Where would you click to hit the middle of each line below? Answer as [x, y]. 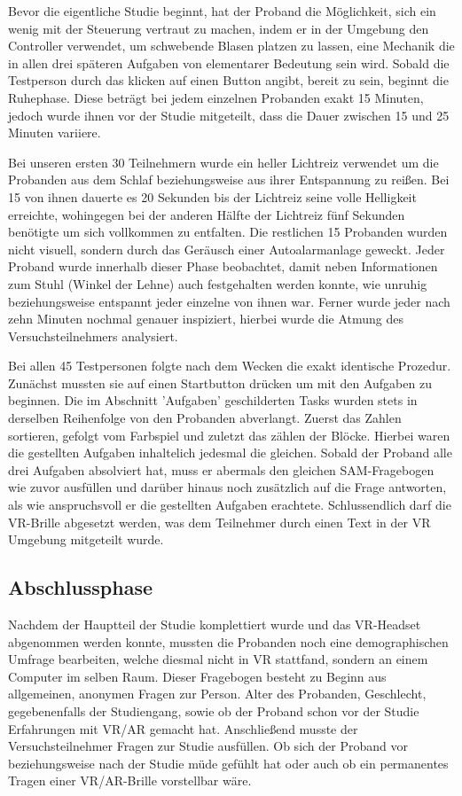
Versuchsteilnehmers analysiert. [93, 336]
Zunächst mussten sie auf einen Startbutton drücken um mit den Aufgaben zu [220, 382]
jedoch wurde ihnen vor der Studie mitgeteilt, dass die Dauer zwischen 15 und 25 [229, 115]
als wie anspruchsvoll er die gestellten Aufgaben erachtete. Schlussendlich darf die [230, 505]
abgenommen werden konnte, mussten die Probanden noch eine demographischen [228, 641]
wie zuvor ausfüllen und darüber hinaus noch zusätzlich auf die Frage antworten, [227, 487]
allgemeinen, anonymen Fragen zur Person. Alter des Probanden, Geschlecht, [217, 694]
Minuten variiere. [55, 133]
